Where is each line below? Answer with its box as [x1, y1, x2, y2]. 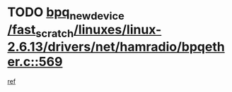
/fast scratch [7, 22, 74, 40]
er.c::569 [7, 54, 63, 70]
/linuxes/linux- [73, 22, 162, 37]
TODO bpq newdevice [7, 4, 125, 22]
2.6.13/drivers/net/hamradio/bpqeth [7, 39, 225, 55]
